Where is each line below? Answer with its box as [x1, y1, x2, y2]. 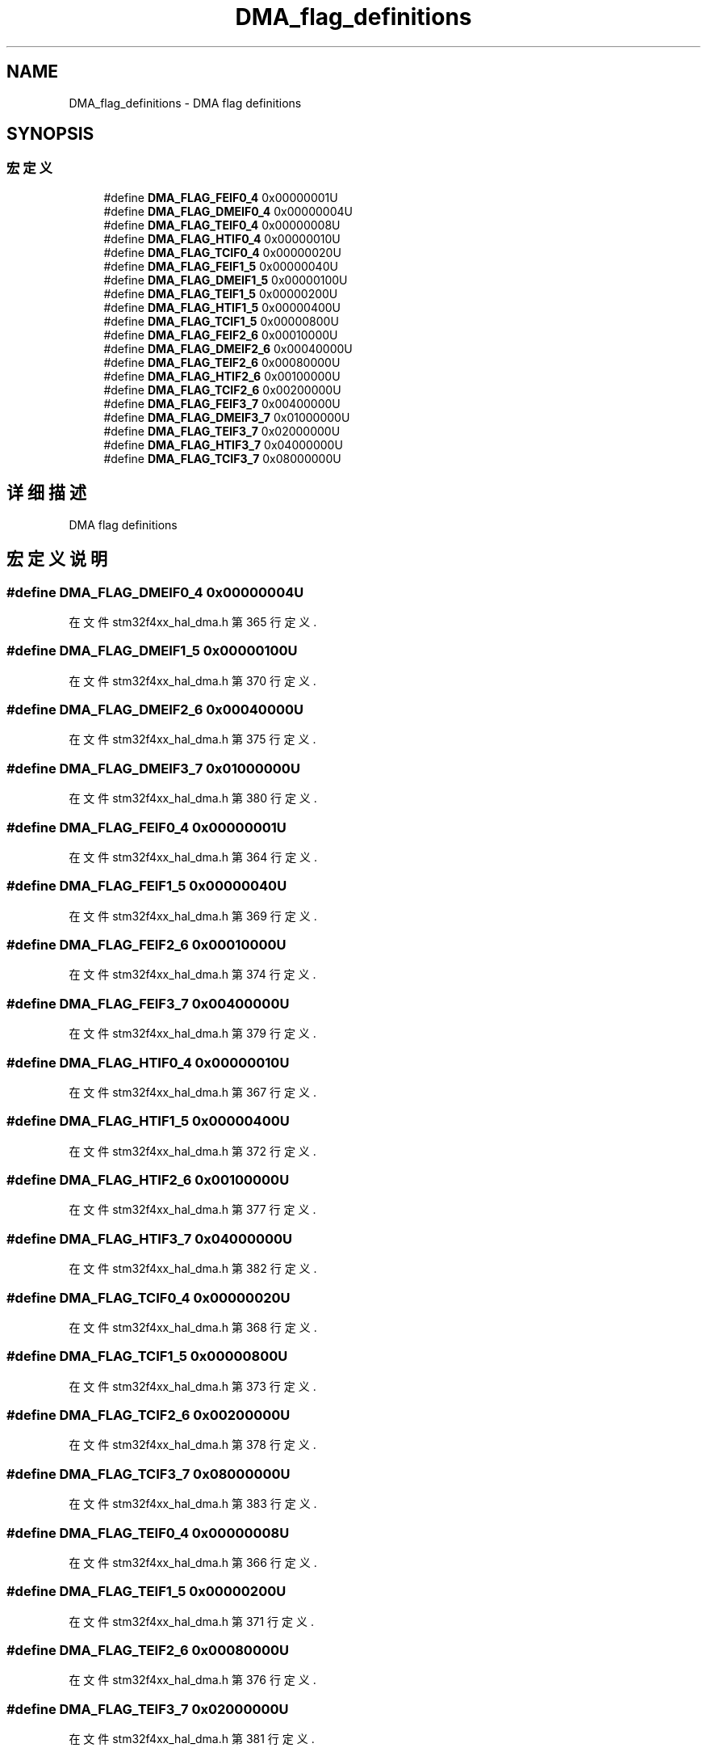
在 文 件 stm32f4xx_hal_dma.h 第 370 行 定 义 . [69, 673, 316, 688]
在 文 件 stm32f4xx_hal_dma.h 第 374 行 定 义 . [69, 967, 316, 982]
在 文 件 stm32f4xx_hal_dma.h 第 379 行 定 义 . [69, 1026, 316, 1041]
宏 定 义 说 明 [6, 549, 107, 570]
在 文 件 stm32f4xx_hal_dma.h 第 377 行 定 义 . [69, 1202, 316, 1217]
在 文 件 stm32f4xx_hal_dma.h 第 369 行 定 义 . [69, 908, 317, 923]
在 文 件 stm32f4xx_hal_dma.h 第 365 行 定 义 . [69, 614, 317, 629]
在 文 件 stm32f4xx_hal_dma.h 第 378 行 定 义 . [69, 1438, 316, 1452]
